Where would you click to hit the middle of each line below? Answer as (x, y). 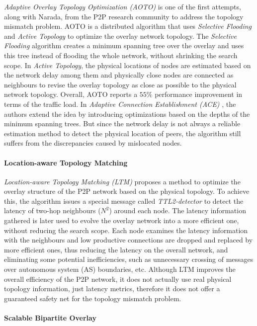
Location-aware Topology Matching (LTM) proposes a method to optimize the (122, 181)
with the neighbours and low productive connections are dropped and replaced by (128, 240)
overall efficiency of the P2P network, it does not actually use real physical (118, 279)
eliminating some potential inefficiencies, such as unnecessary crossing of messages (129, 259)
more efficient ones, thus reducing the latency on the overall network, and (116, 249)
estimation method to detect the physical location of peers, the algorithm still (123, 133)
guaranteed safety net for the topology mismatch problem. (93, 298)
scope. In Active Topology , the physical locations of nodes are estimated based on (128, 65)
